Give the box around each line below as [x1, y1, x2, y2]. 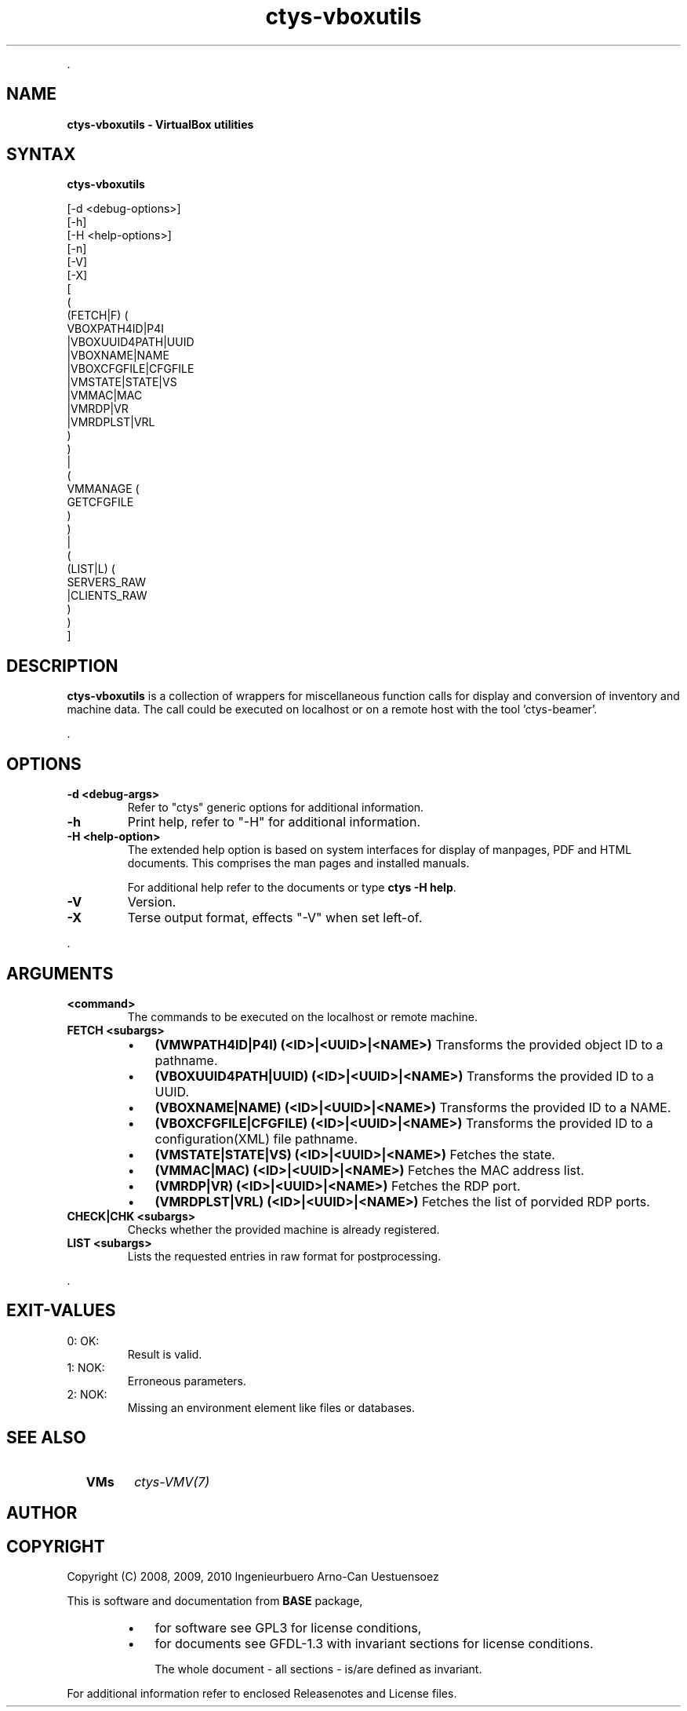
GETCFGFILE [67, 495, 134, 509]
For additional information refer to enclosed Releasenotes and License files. [67, 1686, 457, 1700]
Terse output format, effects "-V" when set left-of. [127, 910, 423, 926]
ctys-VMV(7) [134, 1473, 210, 1490]
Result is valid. [127, 1347, 202, 1361]
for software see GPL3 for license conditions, [154, 1619, 422, 1636]
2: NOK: [67, 1387, 107, 1401]
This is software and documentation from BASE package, [67, 1593, 363, 1607]
